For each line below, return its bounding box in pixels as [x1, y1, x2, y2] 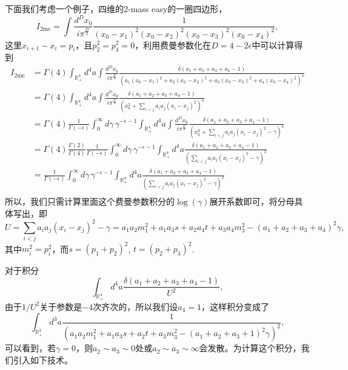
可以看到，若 [5, 342, 56, 354]
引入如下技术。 [13, 353, 73, 366]
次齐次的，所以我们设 [93, 300, 178, 312]
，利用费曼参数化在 [135, 38, 212, 51]
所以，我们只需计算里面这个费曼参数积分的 [5, 194, 175, 207]
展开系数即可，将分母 [209, 194, 295, 207]
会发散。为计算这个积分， [199, 342, 301, 354]
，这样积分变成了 [201, 300, 269, 312]
